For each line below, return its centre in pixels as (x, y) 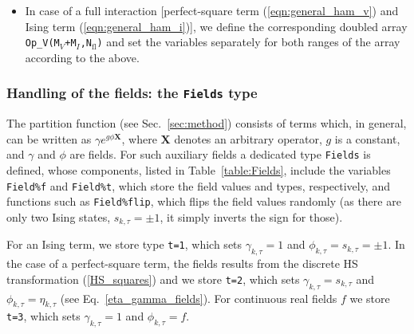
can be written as (49, 138)
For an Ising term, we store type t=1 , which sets (124, 244)
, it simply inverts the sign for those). (251, 216)
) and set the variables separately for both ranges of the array (248, 42)
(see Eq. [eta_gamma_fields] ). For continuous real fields (199, 298)
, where (139, 138)
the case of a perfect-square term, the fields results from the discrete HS (182, 263)
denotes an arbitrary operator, (248, 138)
